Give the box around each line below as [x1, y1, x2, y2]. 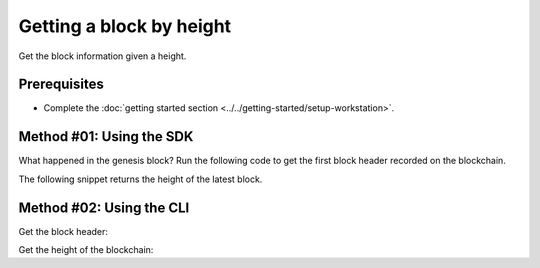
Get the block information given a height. [18, 50, 187, 62]
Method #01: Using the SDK [18, 128, 194, 145]
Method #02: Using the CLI [18, 199, 190, 216]
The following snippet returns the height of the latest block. [18, 173, 263, 185]
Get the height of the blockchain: [18, 244, 154, 256]
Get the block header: [18, 225, 109, 237]
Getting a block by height [18, 15, 232, 37]
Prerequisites [18, 76, 104, 93]
